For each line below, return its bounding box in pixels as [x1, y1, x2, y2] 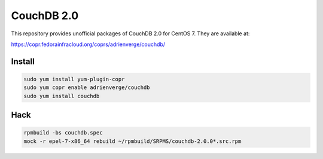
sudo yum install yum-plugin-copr [23, 75, 125, 82]
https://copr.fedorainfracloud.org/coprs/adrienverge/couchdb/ [11, 41, 166, 48]
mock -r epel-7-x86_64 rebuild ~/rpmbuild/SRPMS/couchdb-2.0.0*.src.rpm [23, 137, 242, 145]
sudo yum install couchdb [23, 93, 100, 99]
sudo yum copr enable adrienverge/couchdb [23, 84, 150, 91]
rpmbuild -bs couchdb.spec [23, 129, 103, 136]
